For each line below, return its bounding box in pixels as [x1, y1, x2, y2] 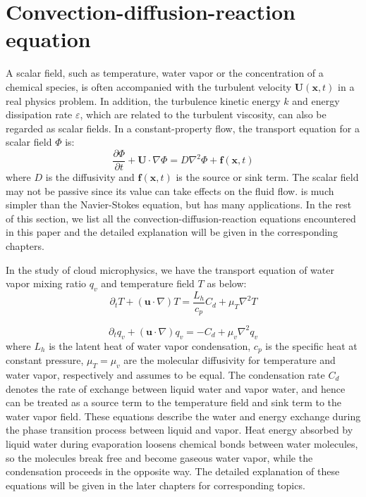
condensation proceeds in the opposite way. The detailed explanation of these [6, 464, 340, 479]
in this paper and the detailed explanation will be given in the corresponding [6, 225, 338, 239]
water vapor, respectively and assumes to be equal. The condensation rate [6, 367, 325, 382]
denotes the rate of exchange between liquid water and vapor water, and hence [6, 381, 346, 396]
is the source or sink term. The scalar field [176, 169, 359, 184]
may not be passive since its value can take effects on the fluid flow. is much [6, 183, 334, 198]
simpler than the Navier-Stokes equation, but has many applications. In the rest [6, 197, 352, 212]
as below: [207, 276, 247, 291]
